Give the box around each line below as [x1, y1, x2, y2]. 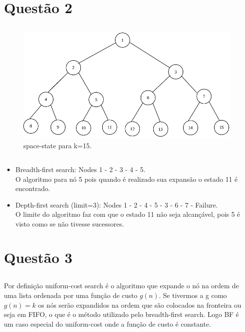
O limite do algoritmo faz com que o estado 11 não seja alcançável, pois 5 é [15, 209, 240, 219]
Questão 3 [4, 247, 73, 267]
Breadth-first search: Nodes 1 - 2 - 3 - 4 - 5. [15, 164, 146, 174]
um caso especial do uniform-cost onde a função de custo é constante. [4, 318, 211, 329]
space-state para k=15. [23, 140, 92, 150]
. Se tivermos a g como [159, 290, 227, 300]
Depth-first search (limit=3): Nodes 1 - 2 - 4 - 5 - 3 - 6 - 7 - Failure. [15, 199, 218, 210]
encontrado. [15, 183, 51, 193]
